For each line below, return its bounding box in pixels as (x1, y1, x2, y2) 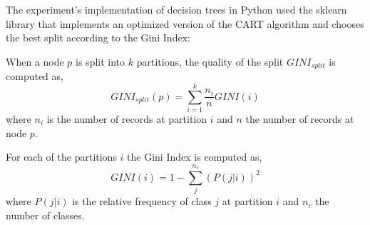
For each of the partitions (6, 149, 117, 164)
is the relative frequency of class (72, 194, 212, 209)
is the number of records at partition (46, 111, 207, 126)
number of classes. (6, 207, 85, 222)
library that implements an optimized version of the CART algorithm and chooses (6, 16, 364, 31)
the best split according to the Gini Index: (6, 30, 190, 45)
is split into (76, 54, 125, 69)
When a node (6, 54, 64, 69)
